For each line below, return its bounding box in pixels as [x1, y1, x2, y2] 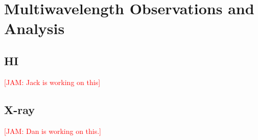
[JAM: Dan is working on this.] [4, 125, 101, 136]
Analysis [4, 18, 65, 39]
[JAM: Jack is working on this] [4, 76, 101, 87]
